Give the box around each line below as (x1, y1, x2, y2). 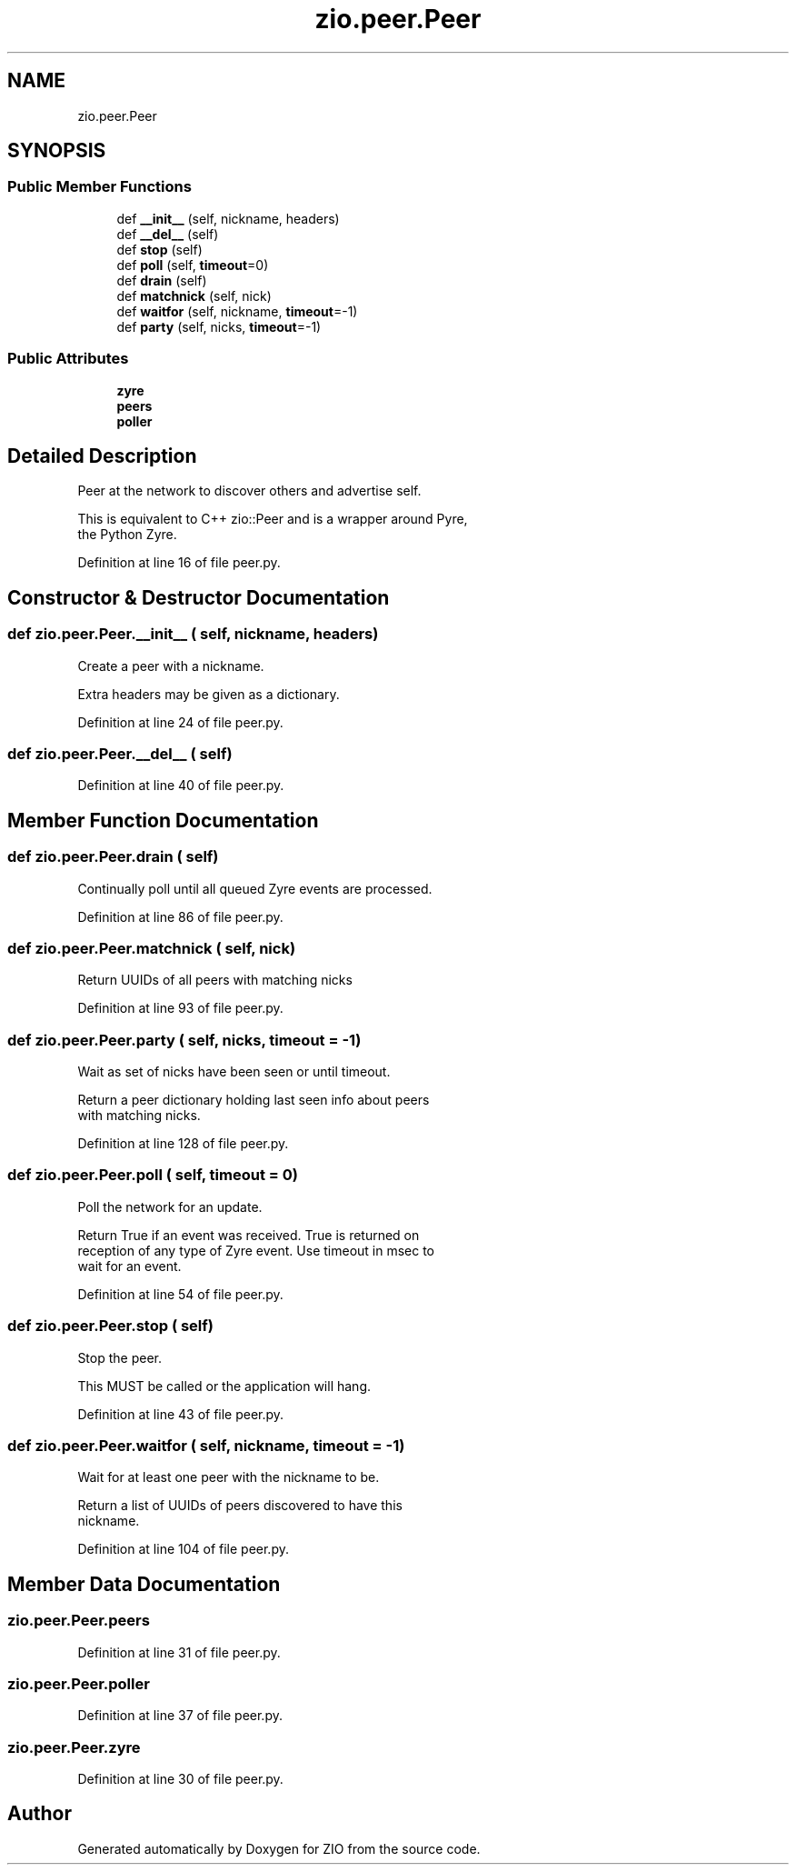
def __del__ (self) (116, 225, 219, 242)
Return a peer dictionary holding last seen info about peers (77, 1092, 430, 1108)
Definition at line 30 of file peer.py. (77, 1771, 284, 1787)
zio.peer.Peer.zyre (7, 1737, 141, 1757)
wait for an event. (77, 1257, 182, 1274)
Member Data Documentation (7, 1572, 281, 1596)
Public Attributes (7, 349, 129, 368)
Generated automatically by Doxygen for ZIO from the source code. (77, 1840, 481, 1857)
